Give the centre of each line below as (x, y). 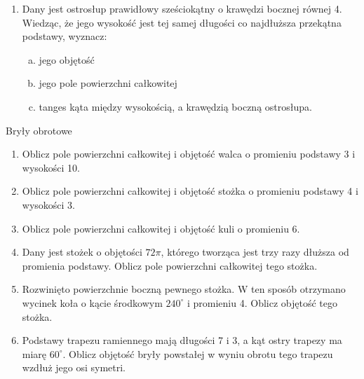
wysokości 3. (48, 204)
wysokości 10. (51, 167)
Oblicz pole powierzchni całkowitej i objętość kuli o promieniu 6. (161, 228)
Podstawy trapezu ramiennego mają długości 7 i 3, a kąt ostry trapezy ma (182, 340)
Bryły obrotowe (39, 130)
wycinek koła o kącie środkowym (92, 302)
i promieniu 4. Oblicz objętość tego (262, 302)
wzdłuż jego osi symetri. (74, 367)
